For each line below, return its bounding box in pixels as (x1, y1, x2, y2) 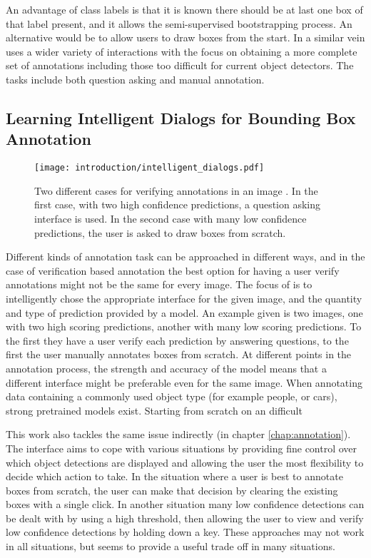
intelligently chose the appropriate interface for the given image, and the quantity (6, 290, 362, 305)
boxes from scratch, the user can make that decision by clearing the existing (6, 482, 338, 497)
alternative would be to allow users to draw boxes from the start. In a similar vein (6, 30, 365, 45)
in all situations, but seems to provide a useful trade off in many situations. (6, 539, 335, 554)
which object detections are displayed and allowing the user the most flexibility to (6, 455, 364, 470)
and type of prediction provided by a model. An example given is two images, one (6, 305, 363, 320)
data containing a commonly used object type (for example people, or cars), (6, 389, 337, 404)
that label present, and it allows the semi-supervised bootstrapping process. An (6, 16, 352, 31)
